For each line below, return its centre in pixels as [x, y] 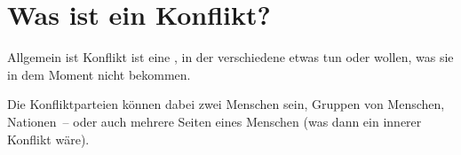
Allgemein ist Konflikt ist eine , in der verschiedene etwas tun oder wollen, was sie [230, 57]
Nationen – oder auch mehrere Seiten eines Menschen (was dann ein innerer [215, 121]
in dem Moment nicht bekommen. [99, 74]
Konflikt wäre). [48, 139]
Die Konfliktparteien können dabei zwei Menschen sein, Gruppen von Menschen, [226, 104]
